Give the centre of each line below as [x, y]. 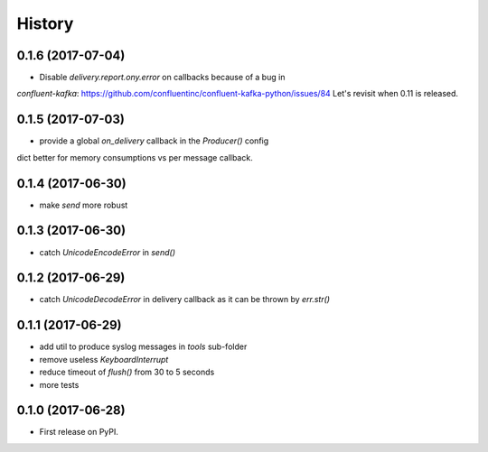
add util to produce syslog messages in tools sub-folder [143, 346]
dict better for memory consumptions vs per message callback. [135, 157]
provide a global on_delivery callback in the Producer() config [154, 141]
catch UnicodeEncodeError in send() [108, 252]
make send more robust [84, 205]
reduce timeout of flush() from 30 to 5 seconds [127, 372]
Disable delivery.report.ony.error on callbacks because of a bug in [162, 78]
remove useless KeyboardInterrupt [104, 359]
